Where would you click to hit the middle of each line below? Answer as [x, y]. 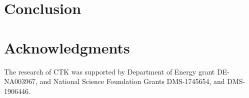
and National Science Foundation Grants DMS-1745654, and [132, 81]
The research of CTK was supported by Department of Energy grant [109, 71]
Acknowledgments [67, 47]
